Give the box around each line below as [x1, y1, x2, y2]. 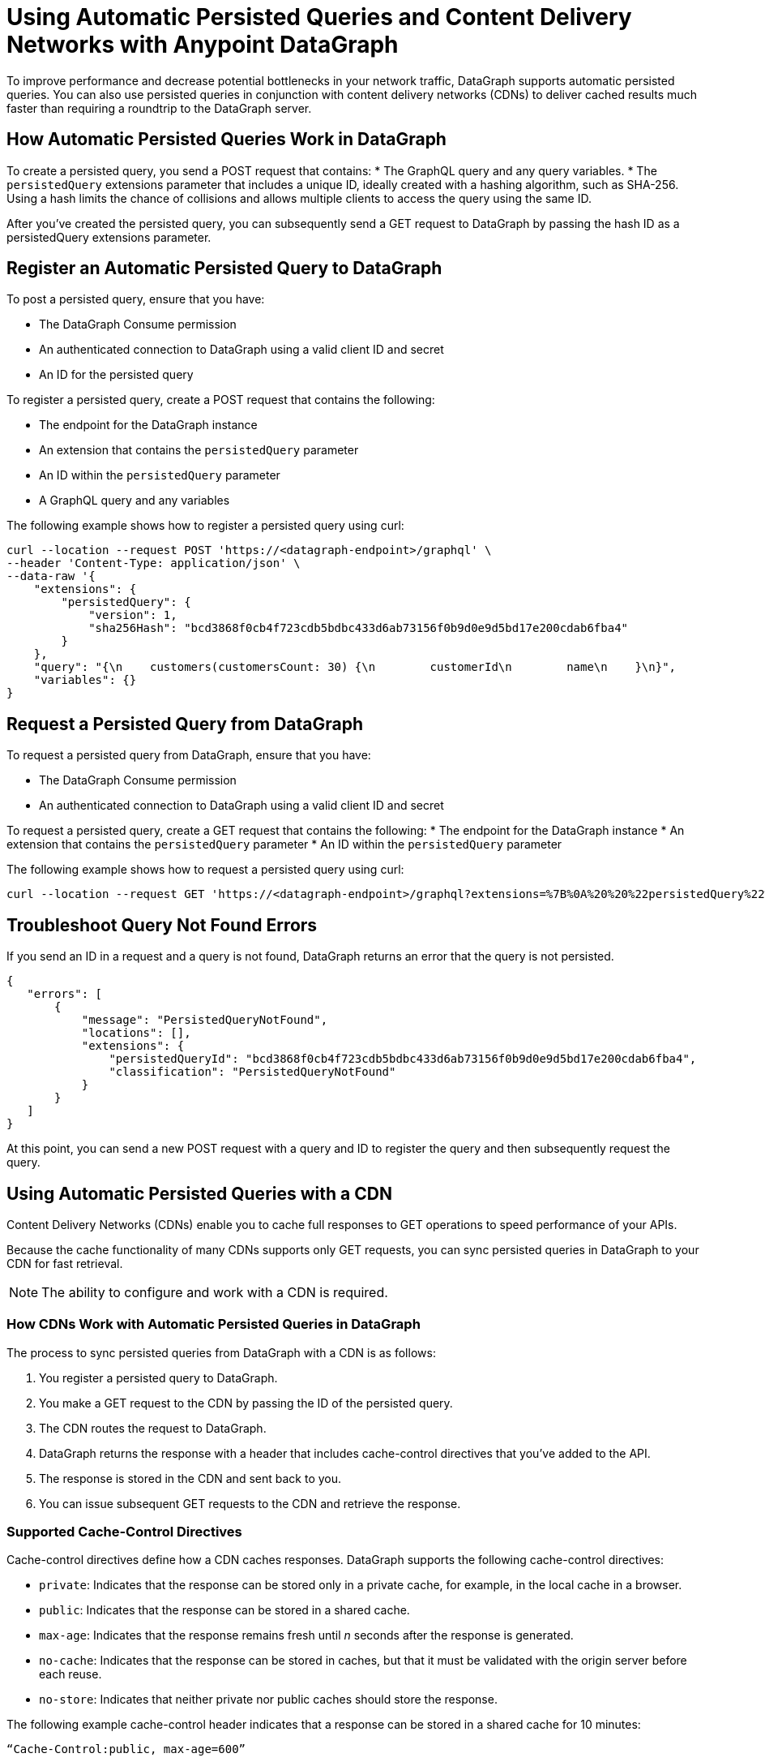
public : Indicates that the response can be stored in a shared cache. [39, 1603, 410, 1618]
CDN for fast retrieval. [6, 1256, 123, 1270]
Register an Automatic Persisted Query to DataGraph [6, 258, 442, 279]
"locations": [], [81, 1026, 191, 1040]
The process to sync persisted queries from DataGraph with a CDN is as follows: [6, 1345, 436, 1360]
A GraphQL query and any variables [39, 493, 230, 508]
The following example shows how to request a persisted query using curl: [6, 862, 404, 877]
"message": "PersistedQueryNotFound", [81, 1013, 328, 1027]
